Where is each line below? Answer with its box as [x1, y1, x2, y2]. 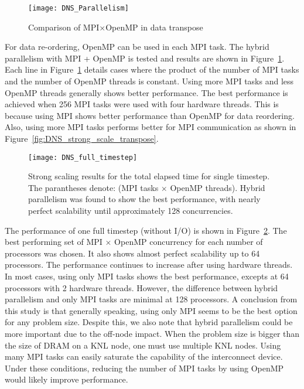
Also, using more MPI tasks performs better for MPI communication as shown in [5, 121, 296, 133]
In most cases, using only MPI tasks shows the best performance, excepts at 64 [5, 270, 289, 282]
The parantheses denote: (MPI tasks [28, 181, 159, 193]
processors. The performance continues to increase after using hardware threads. [5, 258, 293, 271]
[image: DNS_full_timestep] [28, 153, 138, 162]
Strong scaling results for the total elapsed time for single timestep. [28, 170, 270, 182]
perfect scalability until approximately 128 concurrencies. [28, 204, 233, 217]
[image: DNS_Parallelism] [28, 4, 129, 12]
